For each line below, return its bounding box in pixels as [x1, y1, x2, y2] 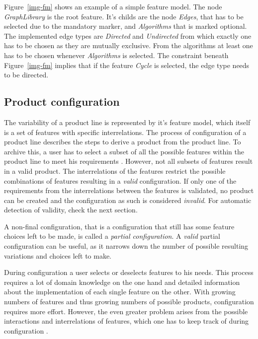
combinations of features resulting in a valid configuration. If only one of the [4, 175, 237, 186]
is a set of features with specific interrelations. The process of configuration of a [4, 127, 247, 137]
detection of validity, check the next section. [4, 204, 138, 215]
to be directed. [4, 69, 49, 80]
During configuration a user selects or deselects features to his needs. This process [4, 267, 254, 277]
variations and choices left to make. [4, 250, 112, 261]
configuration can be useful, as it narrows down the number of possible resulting [4, 241, 249, 251]
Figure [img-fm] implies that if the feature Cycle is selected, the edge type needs [4, 60, 250, 70]
